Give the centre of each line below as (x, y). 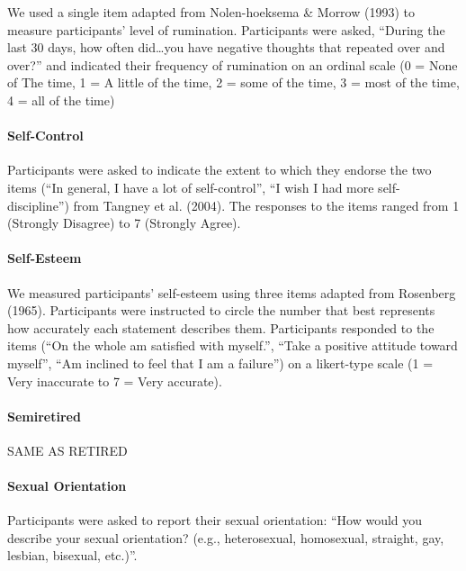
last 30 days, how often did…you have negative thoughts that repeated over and (226, 47)
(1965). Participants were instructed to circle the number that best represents (221, 310)
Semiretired (44, 416)
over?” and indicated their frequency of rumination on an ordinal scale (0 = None (233, 64)
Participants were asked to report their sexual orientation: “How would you (215, 520)
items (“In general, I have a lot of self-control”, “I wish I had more (191, 187)
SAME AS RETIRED (67, 450)
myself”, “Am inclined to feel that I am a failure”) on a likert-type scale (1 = (220, 363)
